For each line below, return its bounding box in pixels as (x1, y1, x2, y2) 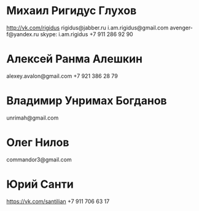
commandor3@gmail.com (6, 156, 72, 163)
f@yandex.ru (6, 30, 39, 37)
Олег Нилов (6, 136, 69, 149)
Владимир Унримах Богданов (6, 94, 167, 108)
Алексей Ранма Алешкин (6, 52, 143, 66)
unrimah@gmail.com (6, 114, 59, 121)
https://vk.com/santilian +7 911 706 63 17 (6, 198, 110, 205)
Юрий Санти (6, 177, 74, 191)
